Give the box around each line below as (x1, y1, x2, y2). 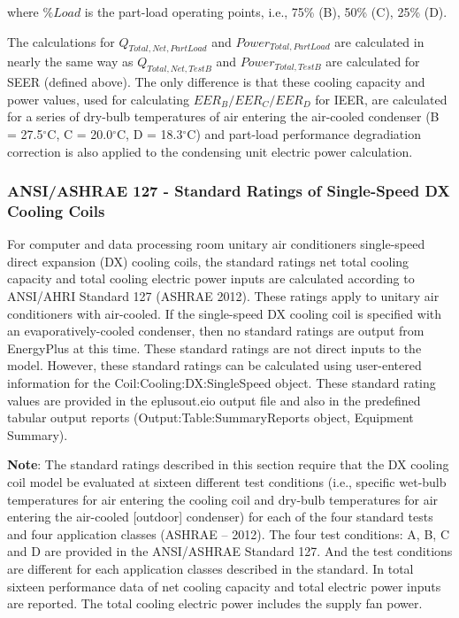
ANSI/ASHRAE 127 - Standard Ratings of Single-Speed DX (7, 180, 450, 202)
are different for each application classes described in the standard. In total (7, 559, 414, 577)
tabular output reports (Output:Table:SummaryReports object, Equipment (7, 408, 414, 427)
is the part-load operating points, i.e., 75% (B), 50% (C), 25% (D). (84, 3, 448, 20)
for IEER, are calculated (315, 89, 448, 108)
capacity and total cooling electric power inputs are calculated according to (7, 269, 415, 288)
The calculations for (7, 32, 115, 50)
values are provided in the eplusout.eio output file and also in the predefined (7, 390, 421, 409)
